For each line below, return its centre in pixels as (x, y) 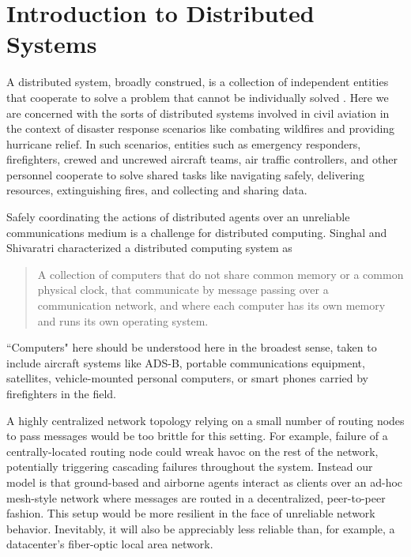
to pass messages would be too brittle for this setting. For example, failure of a (197, 436)
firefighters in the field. (62, 393)
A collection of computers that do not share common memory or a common (221, 274)
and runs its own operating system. (123, 320)
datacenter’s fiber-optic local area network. (110, 544)
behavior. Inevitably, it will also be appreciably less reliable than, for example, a (201, 528)
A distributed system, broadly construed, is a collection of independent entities (198, 82)
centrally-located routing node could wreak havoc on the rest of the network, (192, 451)
